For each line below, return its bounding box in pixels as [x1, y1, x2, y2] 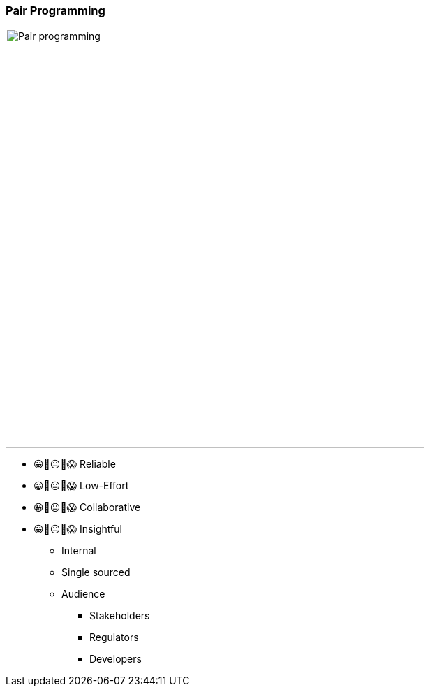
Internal [61, 545, 96, 557]
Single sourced [61, 566, 131, 579]
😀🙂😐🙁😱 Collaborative [34, 501, 141, 514]
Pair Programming [6, 3, 105, 17]
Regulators [89, 631, 139, 644]
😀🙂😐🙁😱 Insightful [34, 523, 122, 535]
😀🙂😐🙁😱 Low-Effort [34, 480, 129, 492]
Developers [89, 653, 142, 665]
